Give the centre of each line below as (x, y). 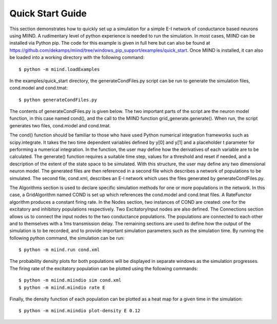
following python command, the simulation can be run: (67, 238)
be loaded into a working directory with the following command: (77, 58)
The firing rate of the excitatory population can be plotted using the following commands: (104, 268)
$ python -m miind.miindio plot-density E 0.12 (80, 311)
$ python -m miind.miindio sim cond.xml (70, 280)
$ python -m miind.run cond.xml (59, 250)
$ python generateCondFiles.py (58, 100)
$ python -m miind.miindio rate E (62, 287)
